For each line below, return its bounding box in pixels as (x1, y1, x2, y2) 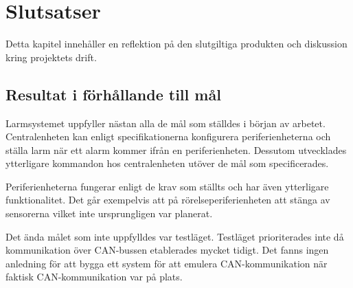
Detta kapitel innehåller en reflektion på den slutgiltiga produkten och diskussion (5, 36, 348, 51)
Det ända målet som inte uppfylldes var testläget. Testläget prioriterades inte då (5, 229, 344, 243)
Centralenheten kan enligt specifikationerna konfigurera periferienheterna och (5, 129, 331, 144)
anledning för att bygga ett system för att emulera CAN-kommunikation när (5, 256, 328, 270)
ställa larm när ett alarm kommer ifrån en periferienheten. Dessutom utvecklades (5, 142, 347, 157)
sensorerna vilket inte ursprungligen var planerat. (5, 206, 213, 221)
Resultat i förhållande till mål (5, 83, 221, 104)
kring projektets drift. (5, 49, 97, 64)
